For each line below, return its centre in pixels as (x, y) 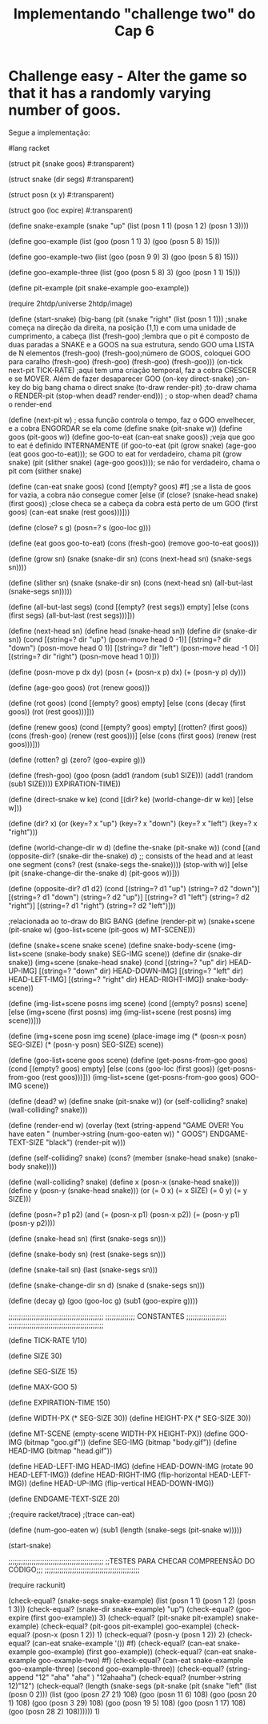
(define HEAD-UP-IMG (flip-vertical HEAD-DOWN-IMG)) (122, 1483)
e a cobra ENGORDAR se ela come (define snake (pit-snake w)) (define (125, 428)
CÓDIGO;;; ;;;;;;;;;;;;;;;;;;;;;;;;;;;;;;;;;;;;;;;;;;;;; (74, 1569)
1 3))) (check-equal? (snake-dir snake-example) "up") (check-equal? (121, 1608)
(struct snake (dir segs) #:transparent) (71, 179)
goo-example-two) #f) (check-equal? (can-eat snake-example (141, 1660)
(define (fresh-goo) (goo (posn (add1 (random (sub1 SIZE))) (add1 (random (131, 775)
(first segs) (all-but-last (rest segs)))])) (72, 615)
